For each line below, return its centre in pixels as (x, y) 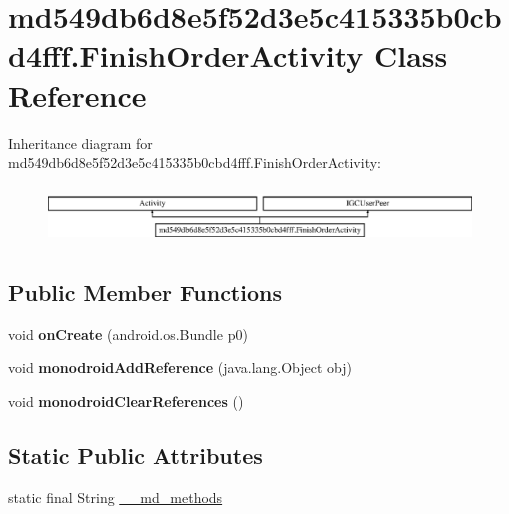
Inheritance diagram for (80, 142)
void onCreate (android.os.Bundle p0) (128, 333)
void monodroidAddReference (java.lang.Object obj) (180, 367)
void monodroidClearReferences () (126, 401)
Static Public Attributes (135, 455)
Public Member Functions (145, 292)
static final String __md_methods (115, 496)
